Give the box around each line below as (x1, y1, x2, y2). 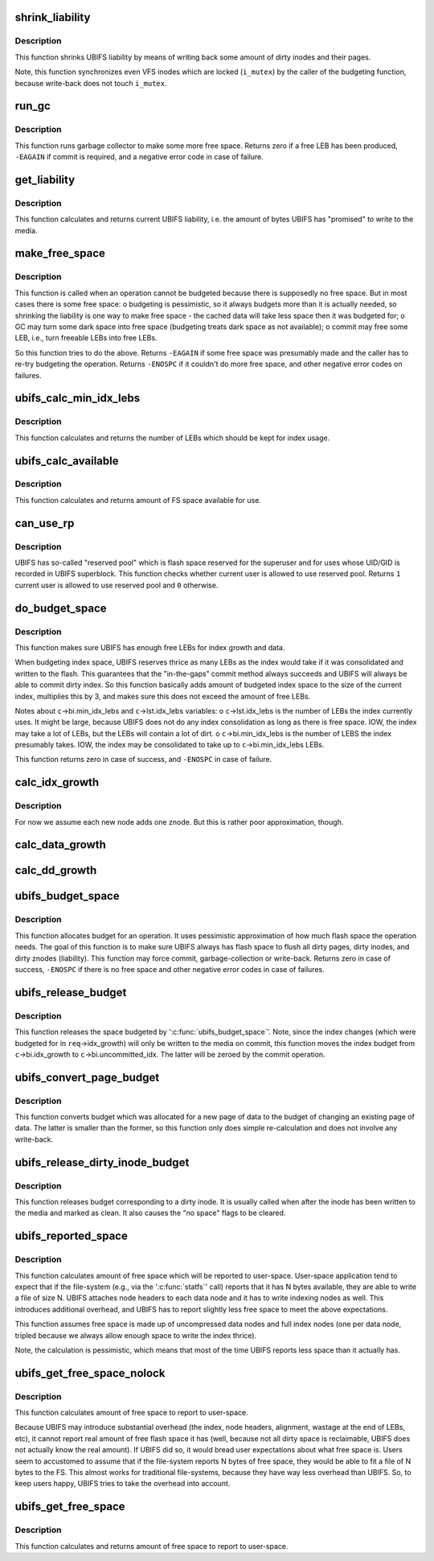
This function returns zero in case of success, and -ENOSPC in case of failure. (14, 755, 272, 764)
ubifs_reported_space (14, 1229, 128, 1243)
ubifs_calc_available (14, 454, 119, 467)
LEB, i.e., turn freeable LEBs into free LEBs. (14, 333, 158, 343)
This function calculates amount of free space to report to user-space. (14, 1408, 248, 1418)
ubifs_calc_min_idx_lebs (14, 391, 141, 406)
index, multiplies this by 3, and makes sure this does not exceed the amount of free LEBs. (14, 691, 311, 701)
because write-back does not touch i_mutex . (14, 78, 168, 88)
